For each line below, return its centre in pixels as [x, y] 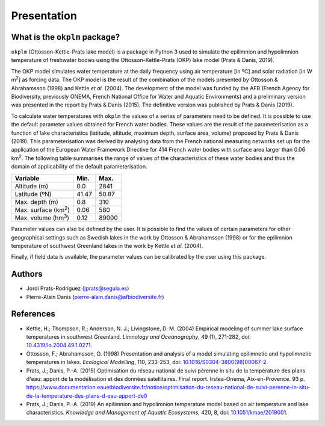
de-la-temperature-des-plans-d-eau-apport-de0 [87, 396]
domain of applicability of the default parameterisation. [79, 167]
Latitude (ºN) [33, 194]
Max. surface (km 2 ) [42, 209]
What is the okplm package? [66, 37]
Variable [27, 178]
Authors [27, 274]
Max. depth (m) [36, 202]
